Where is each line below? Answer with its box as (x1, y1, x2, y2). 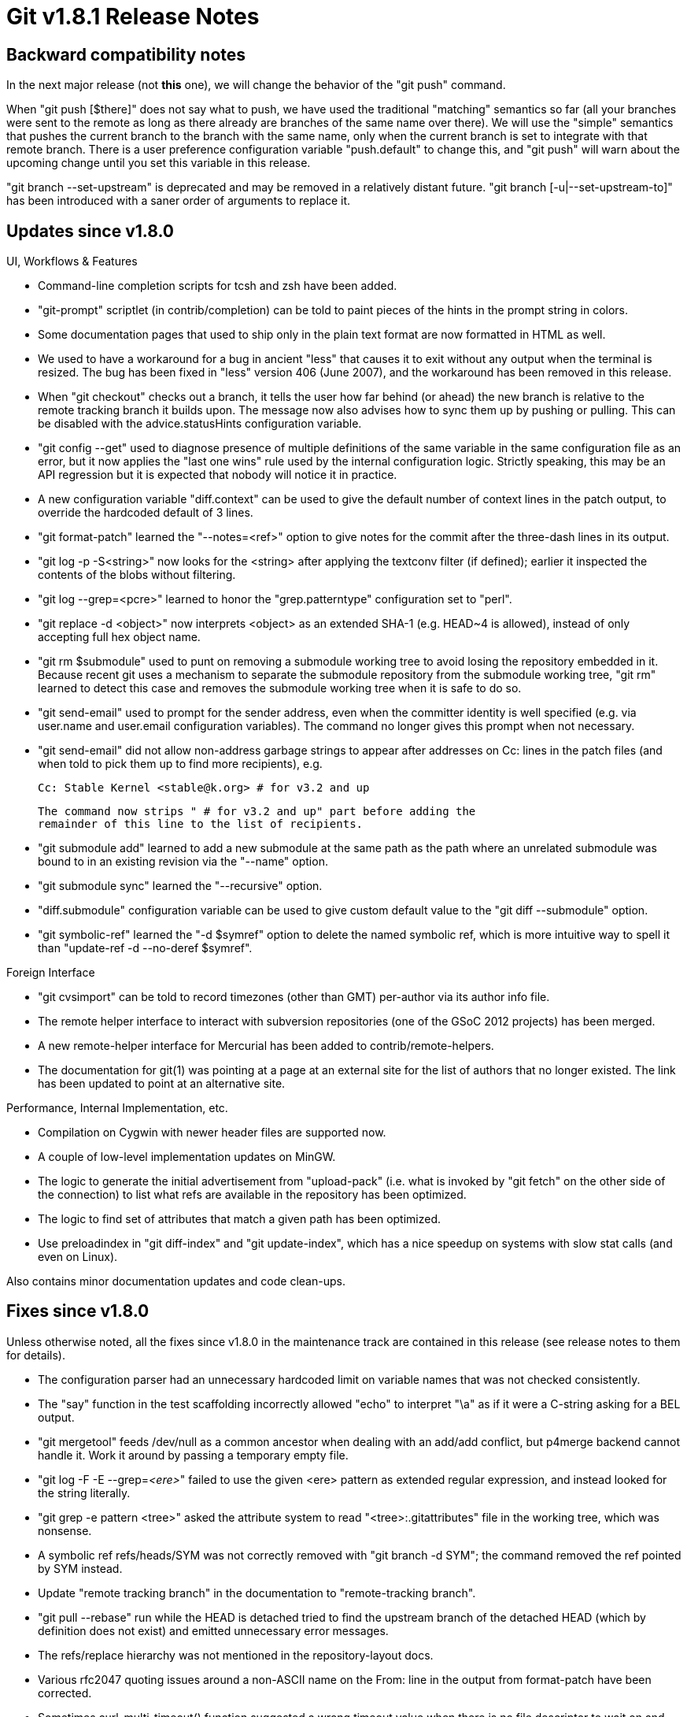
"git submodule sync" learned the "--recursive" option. (38, 879, 323, 893)
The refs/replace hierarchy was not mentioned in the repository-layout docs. (38, 1648, 434, 1662)
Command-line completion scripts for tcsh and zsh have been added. (38, 279, 397, 293)
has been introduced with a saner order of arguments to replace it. (6, 194, 351, 208)
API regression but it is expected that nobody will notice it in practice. (38, 468, 397, 482)
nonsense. (38, 1523, 92, 1537)
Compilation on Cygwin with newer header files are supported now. (38, 1126, 386, 1140)
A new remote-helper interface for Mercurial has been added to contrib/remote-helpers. (38, 1039, 494, 1053)
